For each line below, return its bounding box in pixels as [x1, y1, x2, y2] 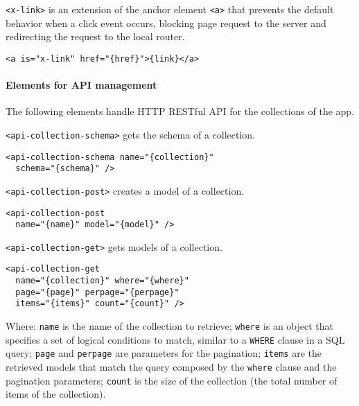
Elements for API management [6, 78, 157, 92]
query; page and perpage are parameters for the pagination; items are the [6, 346, 322, 360]
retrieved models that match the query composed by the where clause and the [6, 360, 337, 374]
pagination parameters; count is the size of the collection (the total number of [6, 373, 338, 387]
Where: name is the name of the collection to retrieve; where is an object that [6, 319, 334, 333]
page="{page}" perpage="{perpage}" [15, 287, 179, 297]
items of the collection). [6, 387, 106, 401]
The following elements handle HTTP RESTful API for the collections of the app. [6, 104, 355, 118]
